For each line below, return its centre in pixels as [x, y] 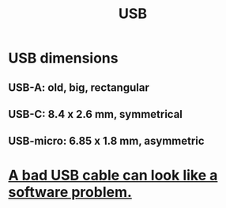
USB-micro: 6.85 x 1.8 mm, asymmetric [106, 141]
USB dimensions [63, 58]
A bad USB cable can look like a [113, 175]
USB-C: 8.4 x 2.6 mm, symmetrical [96, 114]
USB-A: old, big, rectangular [79, 87]
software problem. [70, 192]
